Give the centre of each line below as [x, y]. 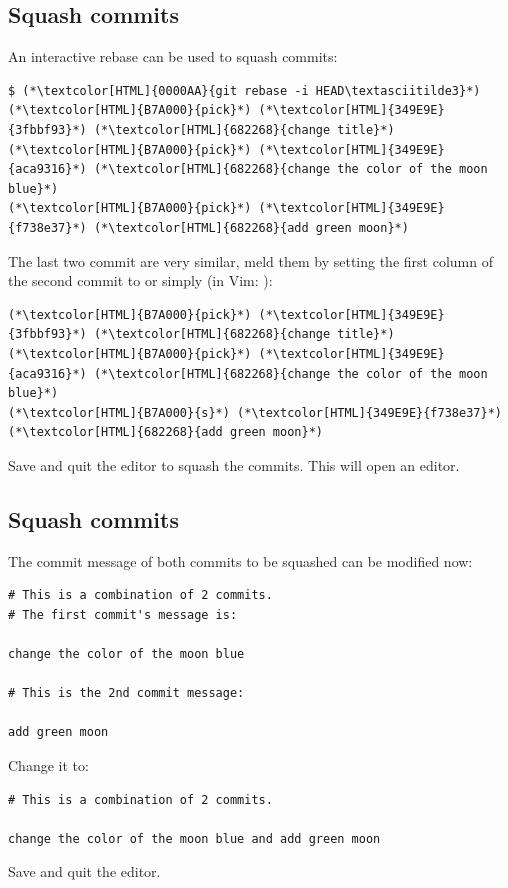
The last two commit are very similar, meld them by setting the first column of [250, 260]
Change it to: [48, 765]
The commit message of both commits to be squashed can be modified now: [240, 560]
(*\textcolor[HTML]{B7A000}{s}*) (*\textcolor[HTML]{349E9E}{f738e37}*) [255, 412]
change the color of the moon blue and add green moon [194, 838]
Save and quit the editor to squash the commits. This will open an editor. [234, 464]
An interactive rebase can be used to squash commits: [173, 56]
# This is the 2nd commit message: [126, 693]
